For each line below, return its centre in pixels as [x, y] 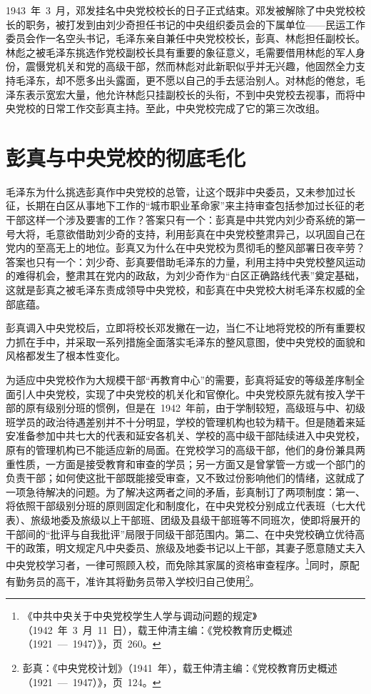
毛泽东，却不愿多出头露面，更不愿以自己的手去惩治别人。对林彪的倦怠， [185, 80]
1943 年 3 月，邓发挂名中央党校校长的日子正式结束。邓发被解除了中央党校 [181, 10]
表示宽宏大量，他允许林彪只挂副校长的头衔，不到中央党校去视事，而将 [190, 94]
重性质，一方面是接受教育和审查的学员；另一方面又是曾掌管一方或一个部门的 [185, 464]
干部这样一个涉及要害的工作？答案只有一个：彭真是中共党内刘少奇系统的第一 [185, 220]
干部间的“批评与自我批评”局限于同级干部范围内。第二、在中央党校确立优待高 [185, 534]
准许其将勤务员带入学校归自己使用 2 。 [172, 580]
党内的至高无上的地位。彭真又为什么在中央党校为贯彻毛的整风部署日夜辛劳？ [185, 248]
